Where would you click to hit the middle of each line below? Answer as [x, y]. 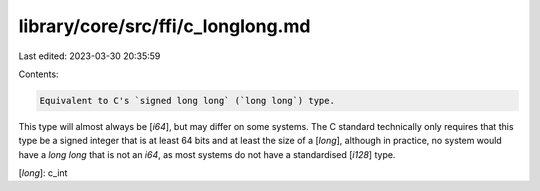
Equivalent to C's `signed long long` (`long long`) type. [187, 100]
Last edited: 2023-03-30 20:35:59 [89, 56]
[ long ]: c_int [43, 173]
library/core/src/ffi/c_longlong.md [164, 26]
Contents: [38, 74]
